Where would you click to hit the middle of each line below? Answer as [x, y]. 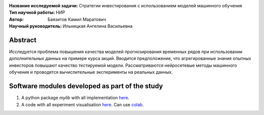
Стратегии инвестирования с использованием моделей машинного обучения [160, 6]
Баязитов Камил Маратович [77, 19]
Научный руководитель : [35, 26]
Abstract [23, 40]
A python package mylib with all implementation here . [75, 98]
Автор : [16, 19]
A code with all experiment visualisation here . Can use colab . [83, 104]
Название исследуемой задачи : [44, 6]
